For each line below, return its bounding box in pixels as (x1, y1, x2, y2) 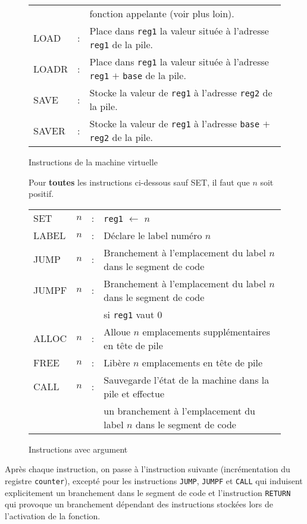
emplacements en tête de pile (142, 355, 263, 369)
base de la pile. (123, 68, 186, 82)
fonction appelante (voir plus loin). (89, 7, 234, 20)
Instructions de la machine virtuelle (29, 156, 158, 168)
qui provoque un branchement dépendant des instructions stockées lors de (5, 498, 273, 510)
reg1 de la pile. (89, 37, 153, 51)
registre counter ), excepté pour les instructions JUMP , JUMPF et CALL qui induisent (5, 474, 303, 487)
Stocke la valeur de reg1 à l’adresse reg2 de (89, 86, 272, 99)
